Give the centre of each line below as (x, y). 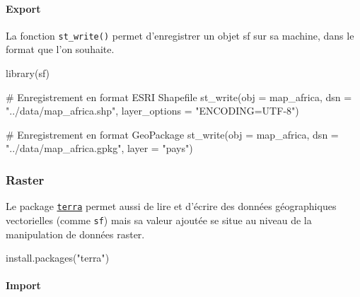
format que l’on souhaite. (60, 49)
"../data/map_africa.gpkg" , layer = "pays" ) (99, 148)
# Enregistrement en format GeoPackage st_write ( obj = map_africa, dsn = (172, 134)
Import (23, 285)
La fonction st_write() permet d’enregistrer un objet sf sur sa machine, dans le (180, 35)
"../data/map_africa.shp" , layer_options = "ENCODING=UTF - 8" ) (152, 111)
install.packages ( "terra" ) (58, 258)
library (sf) (28, 73)
